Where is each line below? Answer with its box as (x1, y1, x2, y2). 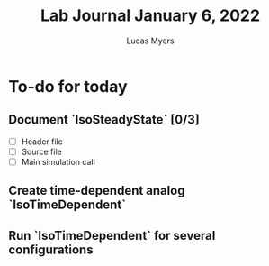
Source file (21, 146, 62, 157)
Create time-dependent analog (8, 183, 185, 198)
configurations (8, 242, 94, 257)
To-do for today (8, 76, 128, 96)
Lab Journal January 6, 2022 (40, 5, 261, 26)
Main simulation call (21, 156, 95, 167)
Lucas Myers (126, 35, 175, 46)
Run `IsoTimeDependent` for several (8, 227, 216, 243)
